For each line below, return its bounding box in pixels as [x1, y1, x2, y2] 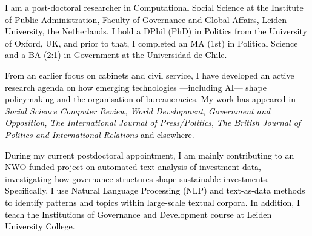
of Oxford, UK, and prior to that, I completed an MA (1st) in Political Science [5, 36, 298, 49]
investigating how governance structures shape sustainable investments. [5, 172, 270, 185]
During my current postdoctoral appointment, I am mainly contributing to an [5, 148, 294, 161]
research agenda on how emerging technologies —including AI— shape [5, 80, 267, 93]
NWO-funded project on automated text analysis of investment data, [5, 160, 262, 173]
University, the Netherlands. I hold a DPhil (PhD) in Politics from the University [5, 25, 307, 38]
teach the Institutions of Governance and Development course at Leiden [5, 208, 272, 220]
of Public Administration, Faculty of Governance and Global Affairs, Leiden [5, 13, 287, 25]
